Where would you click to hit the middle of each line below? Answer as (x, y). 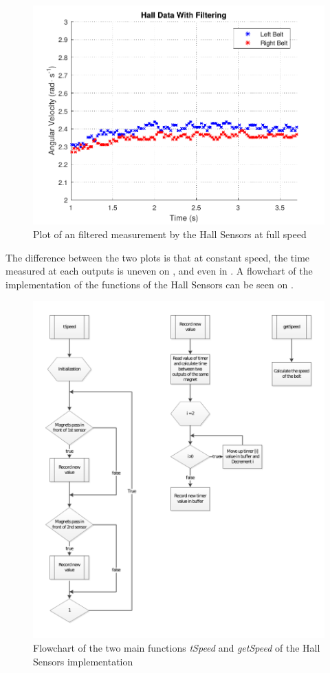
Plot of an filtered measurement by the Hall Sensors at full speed (170, 234)
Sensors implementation (83, 661)
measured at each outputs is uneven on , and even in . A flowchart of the (159, 271)
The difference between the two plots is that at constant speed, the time (158, 257)
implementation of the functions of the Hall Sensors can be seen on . (150, 284)
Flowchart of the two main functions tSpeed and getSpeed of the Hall (177, 647)
